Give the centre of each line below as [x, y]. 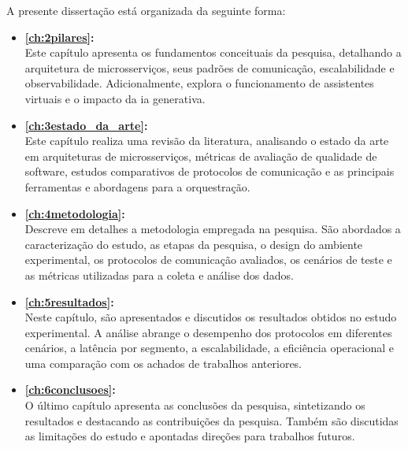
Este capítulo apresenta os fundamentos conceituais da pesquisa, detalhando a [213, 52]
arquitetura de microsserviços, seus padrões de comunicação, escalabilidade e [210, 67]
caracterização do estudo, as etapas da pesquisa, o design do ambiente [194, 244]
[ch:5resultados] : [69, 301]
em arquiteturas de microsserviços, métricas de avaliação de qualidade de [201, 156]
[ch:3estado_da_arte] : [86, 125]
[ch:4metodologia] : [75, 213]
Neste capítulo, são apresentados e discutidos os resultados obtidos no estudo [211, 317]
